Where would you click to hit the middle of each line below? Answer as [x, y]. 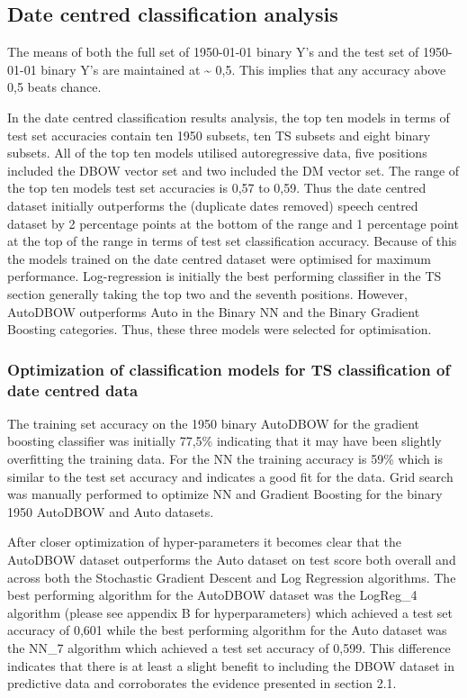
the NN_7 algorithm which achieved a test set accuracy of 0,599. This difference [229, 647]
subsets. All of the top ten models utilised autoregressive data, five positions [217, 153]
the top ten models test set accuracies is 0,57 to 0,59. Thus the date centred [217, 188]
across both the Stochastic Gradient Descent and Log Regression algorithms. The [232, 577]
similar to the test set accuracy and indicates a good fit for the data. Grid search [230, 476]
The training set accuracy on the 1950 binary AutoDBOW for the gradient [214, 423]
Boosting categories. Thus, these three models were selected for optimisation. [220, 329]
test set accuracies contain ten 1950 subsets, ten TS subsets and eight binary [219, 135]
